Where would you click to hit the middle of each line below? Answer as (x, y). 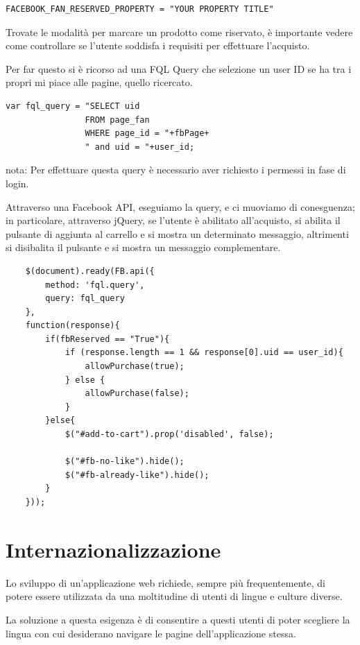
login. (17, 183)
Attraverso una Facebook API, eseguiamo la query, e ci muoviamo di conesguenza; (180, 206)
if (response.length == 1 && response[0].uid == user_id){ (204, 353)
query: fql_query (85, 299)
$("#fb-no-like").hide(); (125, 462)
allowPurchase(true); (135, 367)
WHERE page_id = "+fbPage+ (147, 134)
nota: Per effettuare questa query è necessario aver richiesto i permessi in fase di (176, 170)
